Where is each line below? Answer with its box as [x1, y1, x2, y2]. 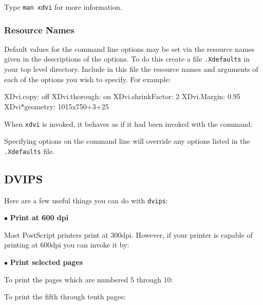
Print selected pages [10, 257, 83, 268]
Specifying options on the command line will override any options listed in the [4, 136, 250, 146]
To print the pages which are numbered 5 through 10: [4, 274, 173, 284]
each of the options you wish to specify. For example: [4, 73, 171, 84]
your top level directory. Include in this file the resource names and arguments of [4, 64, 258, 74]
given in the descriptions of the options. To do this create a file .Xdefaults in [4, 53, 250, 64]
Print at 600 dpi [10, 212, 69, 223]
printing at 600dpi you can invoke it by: [4, 239, 129, 250]
